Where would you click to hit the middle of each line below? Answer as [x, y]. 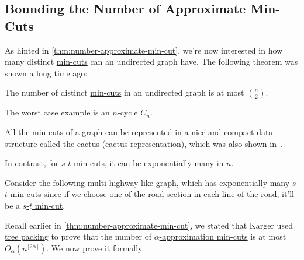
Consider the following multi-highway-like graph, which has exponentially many [147, 182]
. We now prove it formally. [95, 247]
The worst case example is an [57, 112]
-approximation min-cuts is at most [223, 236]
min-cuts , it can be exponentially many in [148, 163]
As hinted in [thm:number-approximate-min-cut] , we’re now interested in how [144, 50]
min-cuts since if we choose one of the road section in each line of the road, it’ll [152, 194]
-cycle [127, 112]
